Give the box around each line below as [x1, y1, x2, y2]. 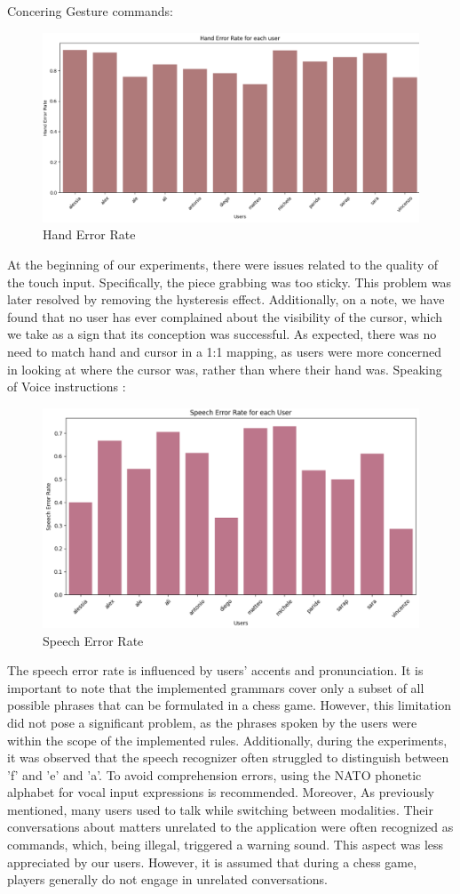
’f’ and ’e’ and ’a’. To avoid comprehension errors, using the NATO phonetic [7, 765, 422, 784]
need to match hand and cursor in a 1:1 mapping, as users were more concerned [7, 342, 441, 360]
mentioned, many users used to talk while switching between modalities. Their [7, 800, 433, 818]
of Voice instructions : [7, 377, 126, 396]
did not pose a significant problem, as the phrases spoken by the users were [7, 713, 417, 731]
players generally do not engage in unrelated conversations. [7, 870, 328, 889]
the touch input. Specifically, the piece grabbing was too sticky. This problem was [7, 272, 452, 291]
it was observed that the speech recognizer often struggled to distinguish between [7, 748, 449, 767]
